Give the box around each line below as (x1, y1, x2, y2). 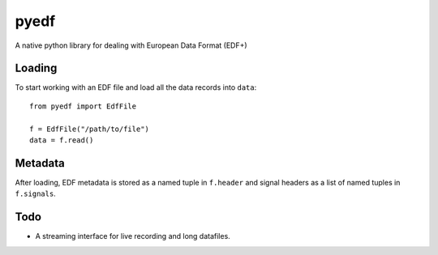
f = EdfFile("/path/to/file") (29, 124, 150, 134)
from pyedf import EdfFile (29, 101, 137, 111)
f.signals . (15, 189, 56, 198)
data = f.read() (29, 136, 94, 145)
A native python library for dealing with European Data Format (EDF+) (15, 40, 247, 50)
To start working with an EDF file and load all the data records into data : (15, 83, 257, 92)
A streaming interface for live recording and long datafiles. (35, 232, 230, 241)
